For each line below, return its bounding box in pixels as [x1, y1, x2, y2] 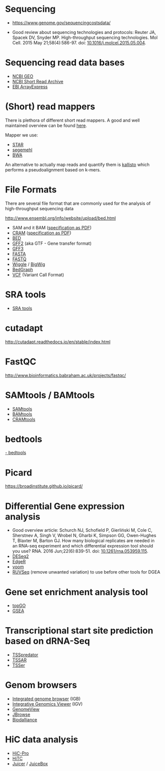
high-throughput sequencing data [5, 205, 74, 211]
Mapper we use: [5, 132, 38, 138]
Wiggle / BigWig [12, 261, 45, 267]
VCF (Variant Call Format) [12, 272, 64, 278]
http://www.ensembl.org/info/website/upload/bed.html [5, 215, 116, 221]
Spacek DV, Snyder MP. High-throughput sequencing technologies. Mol [12, 34, 158, 40]
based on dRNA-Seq [5, 636, 90, 647]
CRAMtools [12, 416, 35, 422]
